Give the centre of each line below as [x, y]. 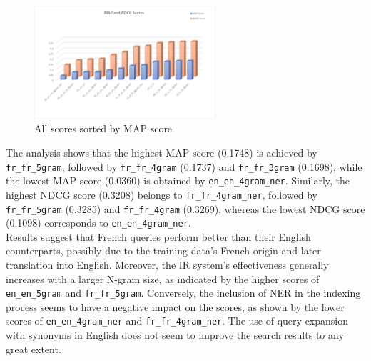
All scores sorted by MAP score [103, 128]
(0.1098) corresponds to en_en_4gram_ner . [98, 223]
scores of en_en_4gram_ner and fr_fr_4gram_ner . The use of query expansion [177, 321]
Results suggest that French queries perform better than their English [158, 236]
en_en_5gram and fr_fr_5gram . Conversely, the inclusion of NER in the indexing [183, 293]
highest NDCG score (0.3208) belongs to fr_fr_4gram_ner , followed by [162, 194]
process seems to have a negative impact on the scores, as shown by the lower [175, 306]
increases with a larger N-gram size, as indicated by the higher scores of [163, 278]
